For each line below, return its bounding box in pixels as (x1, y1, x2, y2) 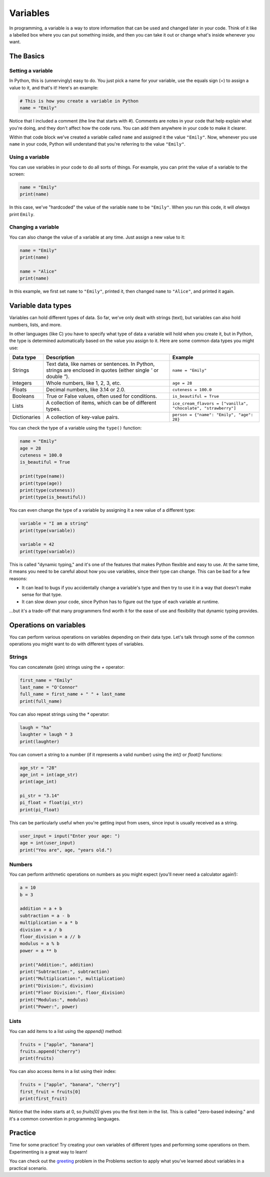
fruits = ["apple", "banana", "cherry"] (19, 1082, 120, 1087)
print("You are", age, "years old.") (19, 847, 112, 853)
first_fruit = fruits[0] (19, 1088, 81, 1094)
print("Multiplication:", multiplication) (19, 976, 125, 981)
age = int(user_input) (19, 840, 75, 846)
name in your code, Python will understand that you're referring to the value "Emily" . (9, 141, 186, 147)
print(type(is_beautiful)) (19, 494, 86, 500)
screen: (9, 171, 25, 177)
